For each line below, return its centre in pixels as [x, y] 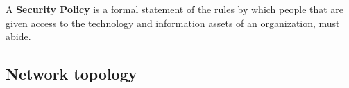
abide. [18, 36]
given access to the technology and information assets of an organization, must [173, 23]
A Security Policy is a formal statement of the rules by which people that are [175, 9]
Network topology [71, 74]
